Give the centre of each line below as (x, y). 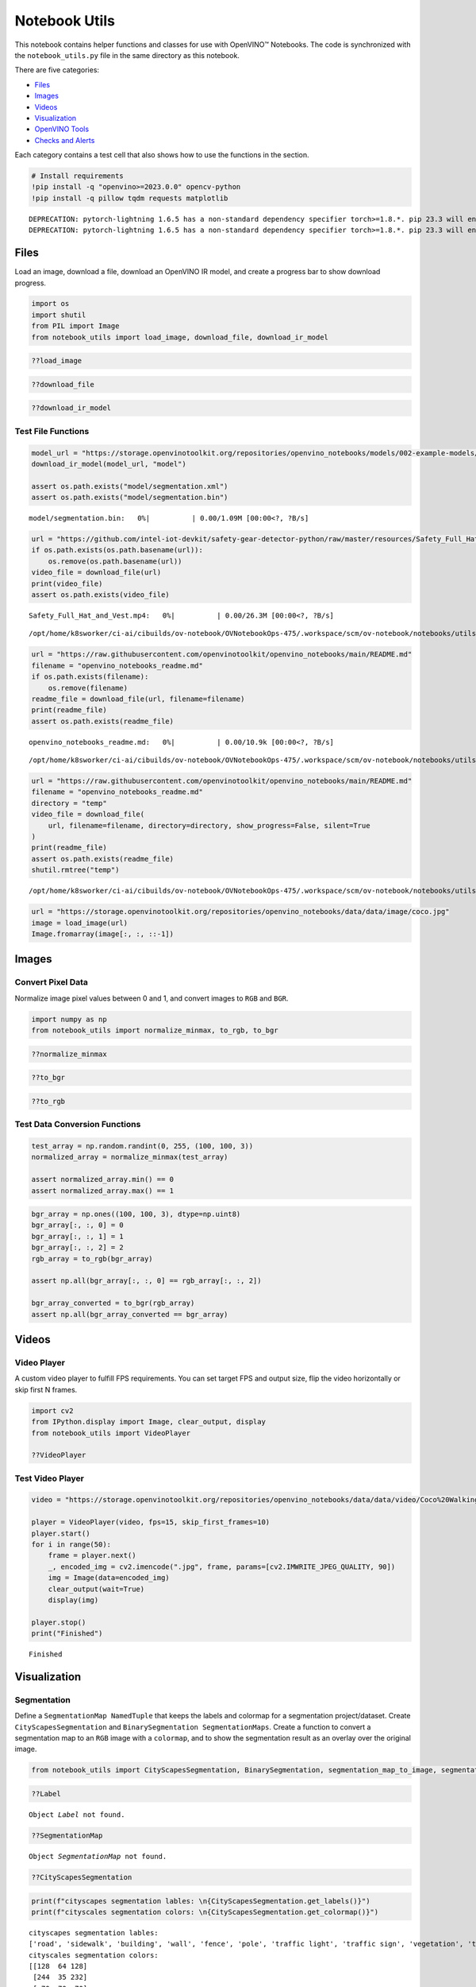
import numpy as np (69, 1019)
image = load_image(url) (80, 923)
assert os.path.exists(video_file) (100, 595)
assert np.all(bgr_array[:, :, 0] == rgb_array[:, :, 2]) (146, 1281)
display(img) (73, 1600)
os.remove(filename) (88, 688)
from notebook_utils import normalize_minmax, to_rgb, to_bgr (155, 1030)
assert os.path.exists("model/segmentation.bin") (130, 498)
